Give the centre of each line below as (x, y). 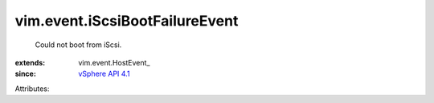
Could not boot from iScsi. (78, 45)
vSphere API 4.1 (104, 74)
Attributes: (32, 89)
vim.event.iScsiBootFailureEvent (127, 21)
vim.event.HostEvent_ (114, 62)
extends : (30, 62)
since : (25, 74)
